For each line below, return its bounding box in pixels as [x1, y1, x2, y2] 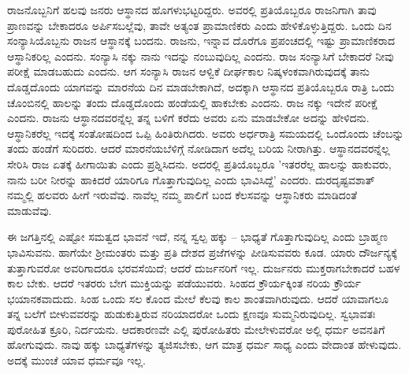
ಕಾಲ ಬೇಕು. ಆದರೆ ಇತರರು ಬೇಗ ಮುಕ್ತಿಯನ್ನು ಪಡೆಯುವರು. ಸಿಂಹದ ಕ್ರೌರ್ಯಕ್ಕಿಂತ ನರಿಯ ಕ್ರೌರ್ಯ [7, 275, 362, 291]
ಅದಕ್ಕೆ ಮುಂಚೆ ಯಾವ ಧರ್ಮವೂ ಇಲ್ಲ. [7, 352, 146, 368]
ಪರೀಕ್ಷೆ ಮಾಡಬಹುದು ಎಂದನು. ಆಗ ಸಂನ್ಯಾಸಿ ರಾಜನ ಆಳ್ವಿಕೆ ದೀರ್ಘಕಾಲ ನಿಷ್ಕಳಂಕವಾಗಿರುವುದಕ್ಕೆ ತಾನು [7, 63, 370, 80]
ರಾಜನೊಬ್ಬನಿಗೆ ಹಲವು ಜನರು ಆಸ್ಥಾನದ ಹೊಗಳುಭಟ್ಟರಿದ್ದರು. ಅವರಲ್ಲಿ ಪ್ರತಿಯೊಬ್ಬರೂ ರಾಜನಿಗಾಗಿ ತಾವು [7, 2, 377, 17]
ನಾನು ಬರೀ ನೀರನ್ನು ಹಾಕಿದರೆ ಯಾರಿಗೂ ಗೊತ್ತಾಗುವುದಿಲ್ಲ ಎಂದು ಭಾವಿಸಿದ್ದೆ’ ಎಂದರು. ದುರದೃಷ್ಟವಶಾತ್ [7, 171, 375, 187]
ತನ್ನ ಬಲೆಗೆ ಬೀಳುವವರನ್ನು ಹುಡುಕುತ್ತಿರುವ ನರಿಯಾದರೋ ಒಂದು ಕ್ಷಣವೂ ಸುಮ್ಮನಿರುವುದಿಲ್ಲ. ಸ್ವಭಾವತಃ [7, 305, 376, 322]
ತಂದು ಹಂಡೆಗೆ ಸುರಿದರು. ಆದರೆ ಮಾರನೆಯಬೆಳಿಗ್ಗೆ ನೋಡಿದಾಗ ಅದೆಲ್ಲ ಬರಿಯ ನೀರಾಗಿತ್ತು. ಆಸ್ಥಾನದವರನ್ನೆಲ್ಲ [7, 140, 390, 157]
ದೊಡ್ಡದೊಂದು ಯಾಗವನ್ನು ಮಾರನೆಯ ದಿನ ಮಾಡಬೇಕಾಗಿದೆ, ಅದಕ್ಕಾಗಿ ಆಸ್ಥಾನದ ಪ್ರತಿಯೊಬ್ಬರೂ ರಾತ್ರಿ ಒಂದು [7, 78, 395, 94]
